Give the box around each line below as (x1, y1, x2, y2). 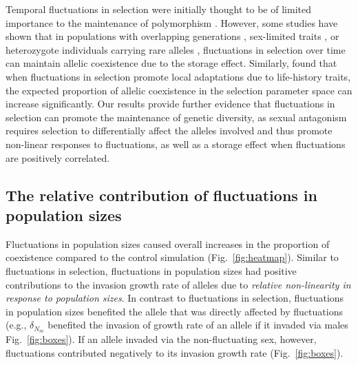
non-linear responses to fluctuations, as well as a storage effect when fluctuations (6, 136, 346, 151)
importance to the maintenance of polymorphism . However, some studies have (6, 15, 338, 30)
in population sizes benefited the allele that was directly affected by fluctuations (6, 304, 343, 318)
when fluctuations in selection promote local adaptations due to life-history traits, (6, 69, 351, 83)
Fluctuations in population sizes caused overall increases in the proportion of (6, 236, 330, 251)
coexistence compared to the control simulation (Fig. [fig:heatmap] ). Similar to (6, 250, 339, 264)
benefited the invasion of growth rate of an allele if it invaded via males (48, 317, 348, 332)
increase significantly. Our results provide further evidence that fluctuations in (6, 96, 335, 111)
